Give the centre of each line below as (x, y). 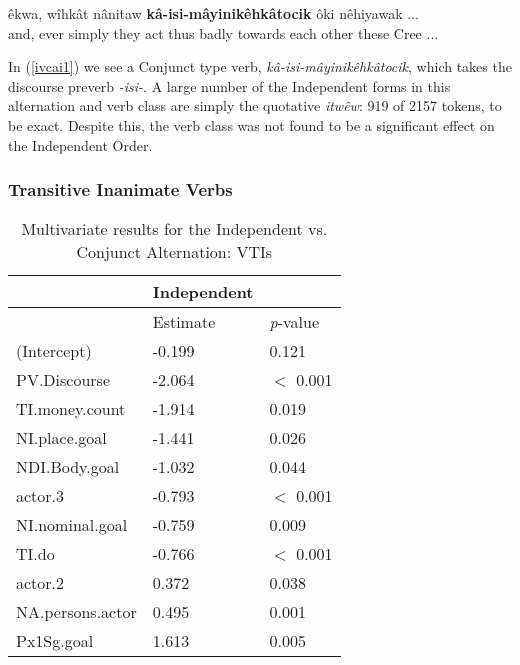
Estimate (184, 322)
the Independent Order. (80, 144)
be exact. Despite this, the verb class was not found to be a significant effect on (251, 124)
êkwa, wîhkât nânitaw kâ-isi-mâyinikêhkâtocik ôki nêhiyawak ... (213, 13)
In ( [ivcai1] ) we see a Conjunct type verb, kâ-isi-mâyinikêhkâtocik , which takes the (260, 66)
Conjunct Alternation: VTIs (174, 252)
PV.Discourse (63, 380)
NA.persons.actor (76, 612)
